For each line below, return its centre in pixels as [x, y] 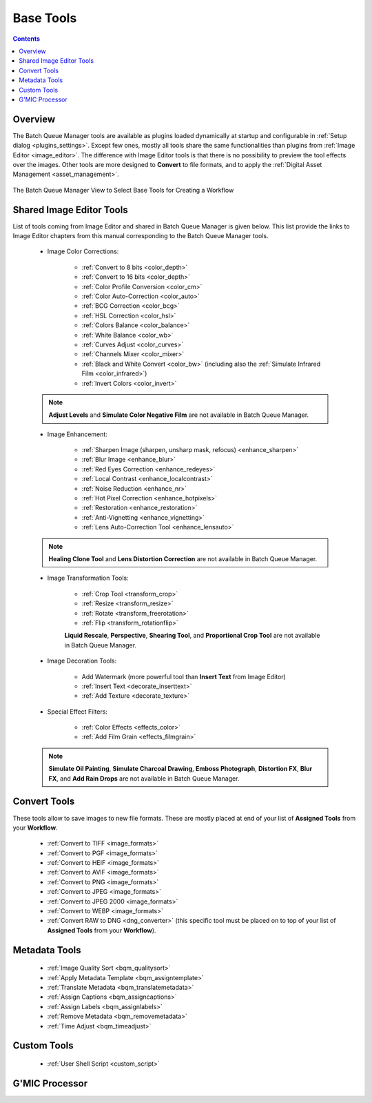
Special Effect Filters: [77, 712]
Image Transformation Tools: [88, 578]
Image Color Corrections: [83, 251]
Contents [27, 39]
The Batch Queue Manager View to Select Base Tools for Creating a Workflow [123, 190]
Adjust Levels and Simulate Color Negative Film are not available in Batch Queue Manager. [179, 415]
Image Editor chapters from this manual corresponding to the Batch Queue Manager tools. [141, 236]
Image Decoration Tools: [82, 661]
